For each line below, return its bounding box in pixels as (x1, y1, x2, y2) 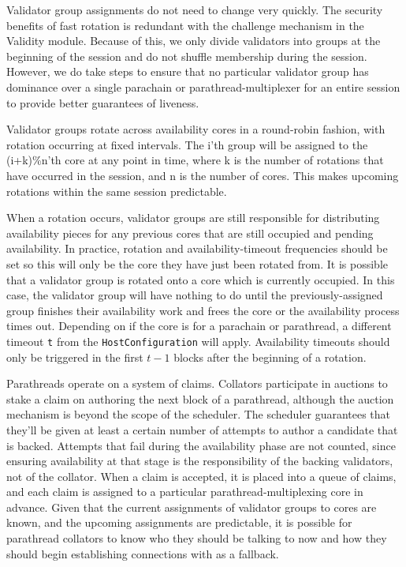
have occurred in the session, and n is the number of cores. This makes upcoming (6, 167, 399, 183)
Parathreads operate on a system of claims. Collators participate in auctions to (6, 375, 388, 392)
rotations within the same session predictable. (6, 182, 227, 199)
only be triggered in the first (6, 348, 143, 365)
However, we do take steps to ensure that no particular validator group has (6, 63, 369, 80)
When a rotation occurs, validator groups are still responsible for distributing (6, 209, 380, 226)
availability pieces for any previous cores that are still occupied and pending (6, 224, 374, 241)
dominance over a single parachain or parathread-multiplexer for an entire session (6, 78, 400, 95)
